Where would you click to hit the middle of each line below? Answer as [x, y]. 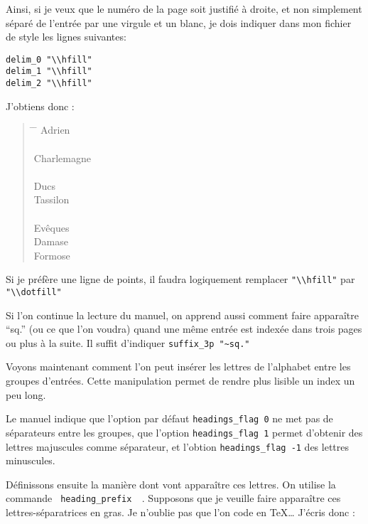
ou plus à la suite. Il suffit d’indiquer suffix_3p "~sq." [128, 342]
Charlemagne [62, 157]
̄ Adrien [52, 130]
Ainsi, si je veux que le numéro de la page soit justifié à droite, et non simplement [184, 9]
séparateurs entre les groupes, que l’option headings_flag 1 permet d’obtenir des [184, 432]
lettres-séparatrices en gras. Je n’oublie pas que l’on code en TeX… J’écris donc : [180, 512]
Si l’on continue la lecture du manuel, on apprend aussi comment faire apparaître [182, 315]
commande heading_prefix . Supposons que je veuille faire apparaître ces [173, 498]
